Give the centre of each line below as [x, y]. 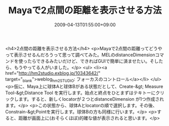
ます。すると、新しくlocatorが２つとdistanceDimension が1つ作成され [91, 99]
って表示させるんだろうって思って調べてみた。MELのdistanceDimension [80, 55]
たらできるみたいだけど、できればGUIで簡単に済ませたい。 [89, 61]
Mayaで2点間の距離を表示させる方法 [85, 10]
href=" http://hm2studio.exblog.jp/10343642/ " [53, 73]
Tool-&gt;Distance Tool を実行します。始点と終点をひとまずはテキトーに [80, 93]
